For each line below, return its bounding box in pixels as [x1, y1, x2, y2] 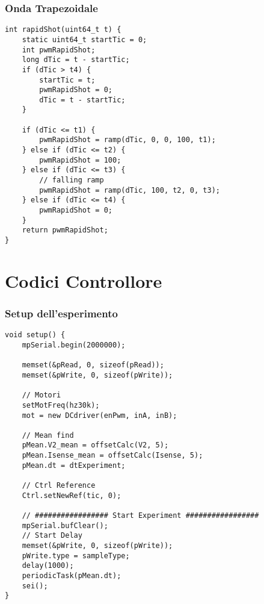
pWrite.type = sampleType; [22, 551, 130, 560]
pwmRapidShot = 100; [39, 155, 121, 164]
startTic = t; [39, 75, 96, 84]
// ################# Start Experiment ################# [22, 511, 259, 520]
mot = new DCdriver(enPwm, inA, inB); [22, 411, 177, 420]
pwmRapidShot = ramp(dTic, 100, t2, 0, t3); [39, 185, 220, 195]
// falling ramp [39, 176, 104, 185]
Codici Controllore [5, 268, 162, 293]
